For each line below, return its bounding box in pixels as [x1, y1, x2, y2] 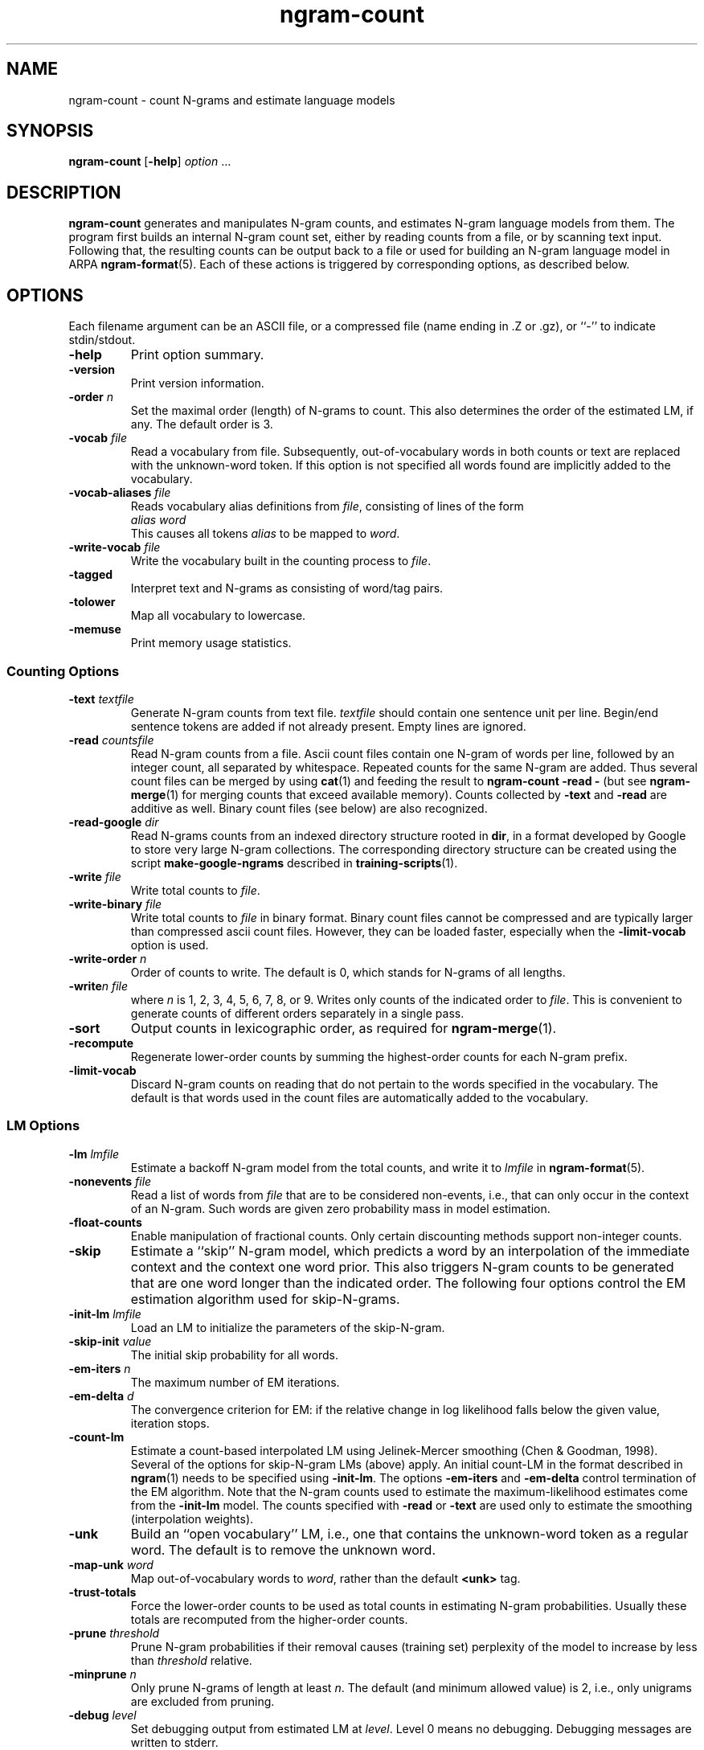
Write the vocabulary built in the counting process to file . [130, 554, 432, 568]
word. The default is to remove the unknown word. [130, 1541, 436, 1558]
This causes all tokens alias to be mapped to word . [130, 527, 400, 541]
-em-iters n [68, 1361, 131, 1375]
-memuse [68, 622, 121, 637]
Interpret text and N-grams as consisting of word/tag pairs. [130, 581, 444, 596]
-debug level [68, 1707, 137, 1722]
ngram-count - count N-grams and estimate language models [68, 92, 395, 107]
